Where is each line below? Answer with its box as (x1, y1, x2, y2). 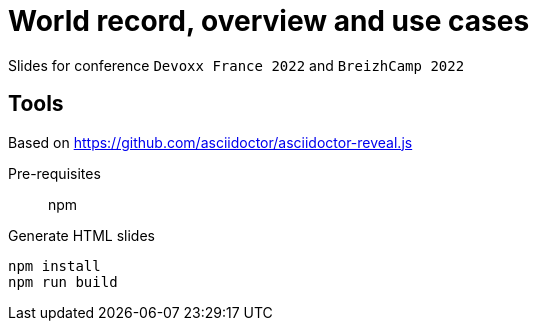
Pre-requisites (8, 164, 101, 182)
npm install (8, 257, 101, 274)
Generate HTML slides (8, 226, 155, 244)
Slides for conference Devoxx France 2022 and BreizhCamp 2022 (8, 56, 465, 74)
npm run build (8, 273, 118, 290)
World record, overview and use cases (8, 4, 530, 38)
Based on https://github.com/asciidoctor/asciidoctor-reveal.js (8, 133, 413, 151)
